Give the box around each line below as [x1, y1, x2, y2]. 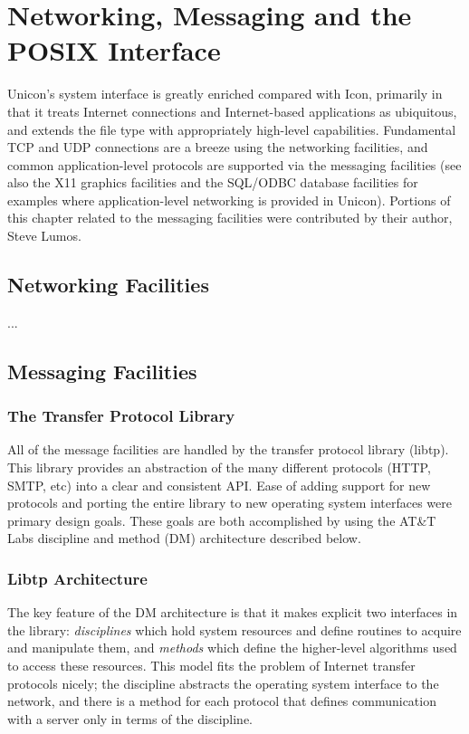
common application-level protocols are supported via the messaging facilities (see [7, 155, 462, 174]
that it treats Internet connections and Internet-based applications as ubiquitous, [7, 101, 457, 120]
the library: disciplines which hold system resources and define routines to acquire [7, 620, 462, 639]
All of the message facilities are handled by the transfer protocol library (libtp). [7, 440, 449, 459]
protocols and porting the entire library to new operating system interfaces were [7, 493, 453, 512]
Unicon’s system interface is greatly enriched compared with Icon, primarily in [7, 84, 443, 103]
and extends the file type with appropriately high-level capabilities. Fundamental [7, 119, 456, 138]
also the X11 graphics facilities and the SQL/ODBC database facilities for [7, 173, 418, 192]
